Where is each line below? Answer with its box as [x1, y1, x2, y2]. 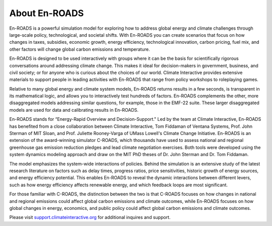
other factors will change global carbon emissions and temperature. [9, 46, 150, 52]
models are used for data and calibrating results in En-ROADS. [9, 107, 139, 113]
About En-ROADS [9, 8, 84, 19]
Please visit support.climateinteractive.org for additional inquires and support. [9, 214, 171, 220]
